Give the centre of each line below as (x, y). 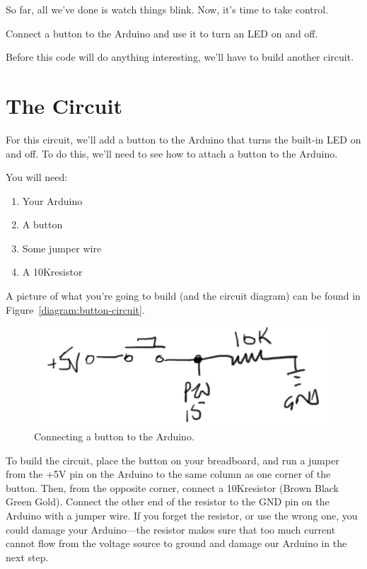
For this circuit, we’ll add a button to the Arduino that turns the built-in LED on (183, 139)
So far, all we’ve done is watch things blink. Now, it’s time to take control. (167, 9)
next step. (27, 557)
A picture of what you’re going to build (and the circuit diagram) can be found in (183, 296)
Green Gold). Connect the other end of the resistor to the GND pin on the (168, 501)
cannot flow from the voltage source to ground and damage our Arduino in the (176, 543)
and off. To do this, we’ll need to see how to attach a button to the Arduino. (172, 153)
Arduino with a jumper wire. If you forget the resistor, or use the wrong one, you (182, 515)
